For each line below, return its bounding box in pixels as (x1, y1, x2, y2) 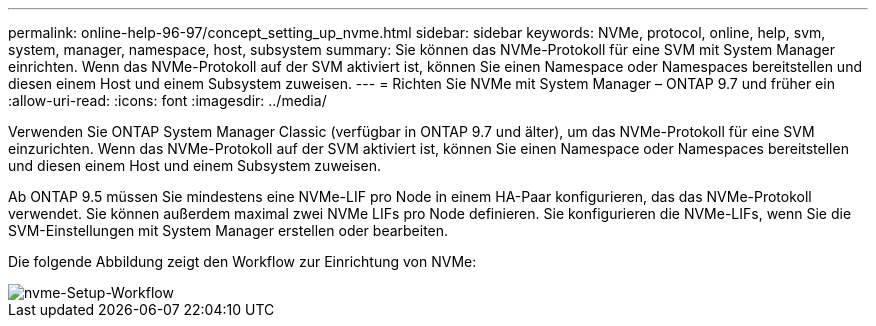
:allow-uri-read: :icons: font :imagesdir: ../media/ (8, 92, 327, 109)
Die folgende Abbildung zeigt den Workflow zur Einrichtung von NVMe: (8, 253, 477, 270)
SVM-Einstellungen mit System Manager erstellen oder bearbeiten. (8, 222, 449, 239)
